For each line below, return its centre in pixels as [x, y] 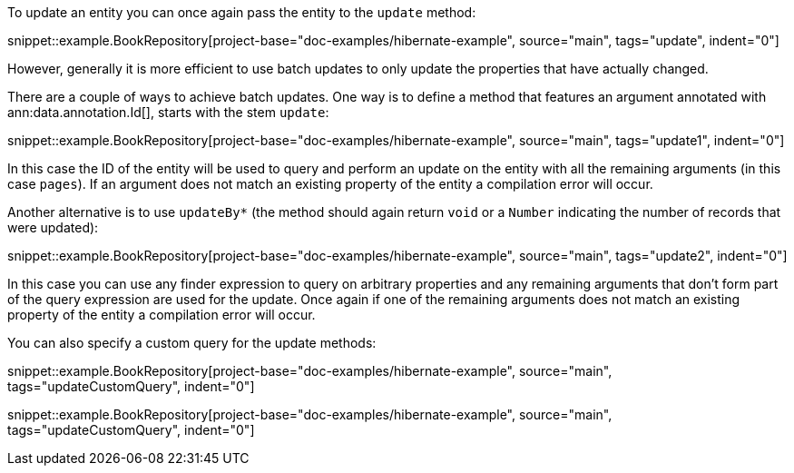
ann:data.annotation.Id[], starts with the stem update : [168, 112]
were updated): [53, 227]
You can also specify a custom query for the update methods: [192, 343]
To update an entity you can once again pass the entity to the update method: [242, 12]
